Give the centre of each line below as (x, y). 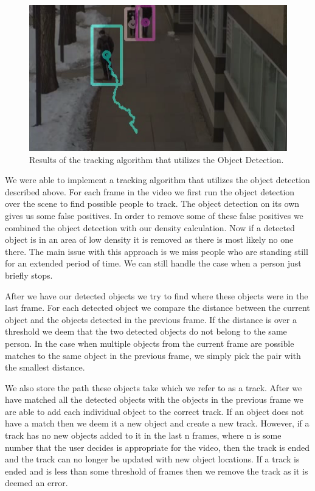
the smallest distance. (45, 367)
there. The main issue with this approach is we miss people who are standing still (157, 251)
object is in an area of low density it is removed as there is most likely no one (149, 239)
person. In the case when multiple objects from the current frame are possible (150, 343)
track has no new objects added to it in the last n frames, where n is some (143, 435)
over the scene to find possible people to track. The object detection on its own (152, 204)
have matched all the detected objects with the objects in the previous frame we (154, 399)
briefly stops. (29, 275)
